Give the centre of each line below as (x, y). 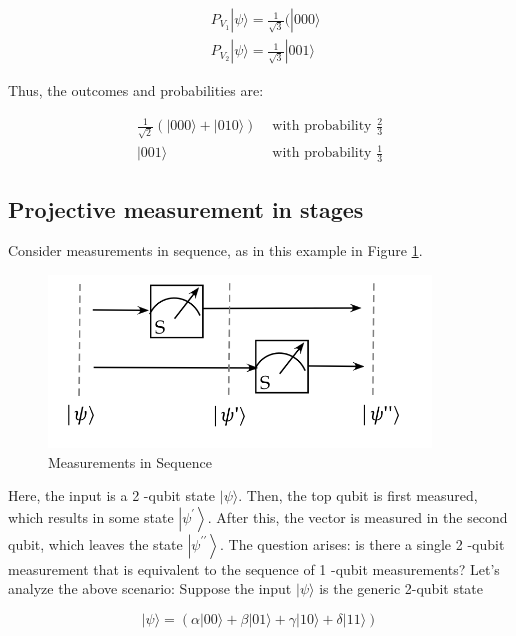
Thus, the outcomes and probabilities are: (136, 90)
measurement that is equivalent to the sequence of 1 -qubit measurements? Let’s (254, 568)
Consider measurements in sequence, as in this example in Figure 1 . (215, 250)
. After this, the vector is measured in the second (357, 516)
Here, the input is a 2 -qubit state (112, 495)
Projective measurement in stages (186, 208)
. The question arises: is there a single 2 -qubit (362, 543)
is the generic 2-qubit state (401, 588)
